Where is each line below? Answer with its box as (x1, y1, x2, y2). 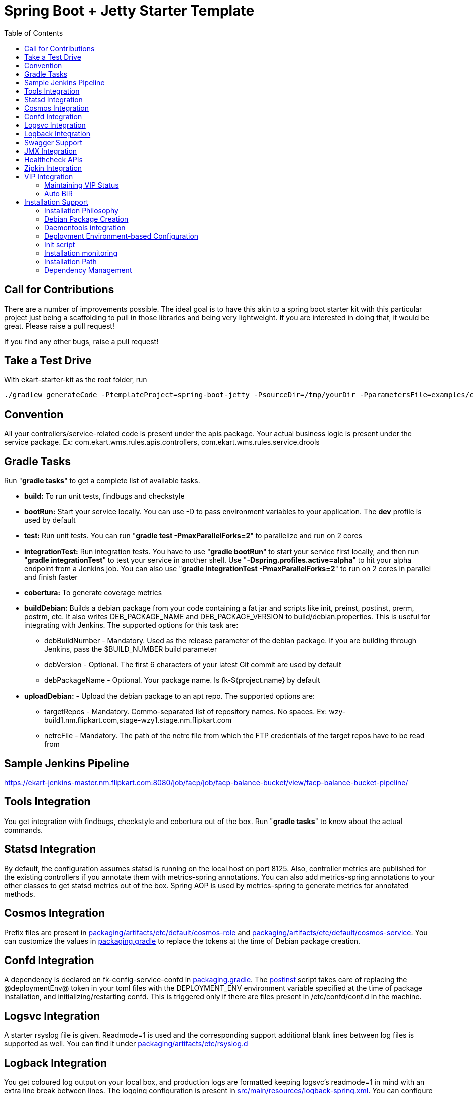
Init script (44, 240, 75, 249)
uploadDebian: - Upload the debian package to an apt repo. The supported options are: (24, 692, 315, 701)
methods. (4, 889, 35, 898)
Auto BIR (44, 189, 73, 198)
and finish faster (24, 573, 78, 582)
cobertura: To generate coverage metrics (24, 588, 162, 597)
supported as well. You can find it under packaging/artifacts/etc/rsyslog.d (4, 1039, 248, 1048)
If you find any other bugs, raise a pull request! (4, 337, 159, 346)
